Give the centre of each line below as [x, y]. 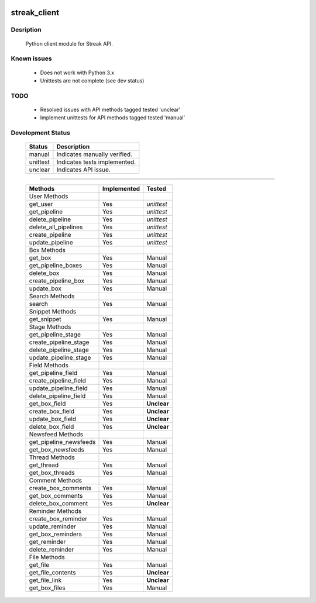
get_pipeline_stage [55, 335]
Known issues [31, 58]
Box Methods [47, 250]
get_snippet [45, 319]
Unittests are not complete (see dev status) [92, 80]
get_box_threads [52, 473]
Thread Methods [52, 457]
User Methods [49, 197]
